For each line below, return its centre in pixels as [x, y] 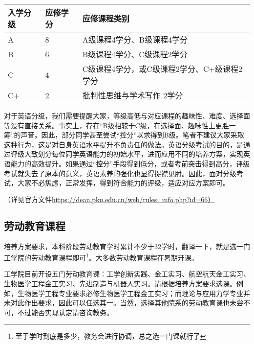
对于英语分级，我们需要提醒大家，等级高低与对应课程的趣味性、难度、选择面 [127, 115]
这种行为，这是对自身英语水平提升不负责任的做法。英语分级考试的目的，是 [124, 144]
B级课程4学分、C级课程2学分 [135, 54]
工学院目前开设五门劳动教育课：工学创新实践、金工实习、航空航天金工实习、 [127, 274]
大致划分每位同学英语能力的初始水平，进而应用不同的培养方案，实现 [134, 154]
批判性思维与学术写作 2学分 [133, 95]
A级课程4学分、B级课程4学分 [135, 39]
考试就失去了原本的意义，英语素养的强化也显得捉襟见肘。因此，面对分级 [120, 173]
